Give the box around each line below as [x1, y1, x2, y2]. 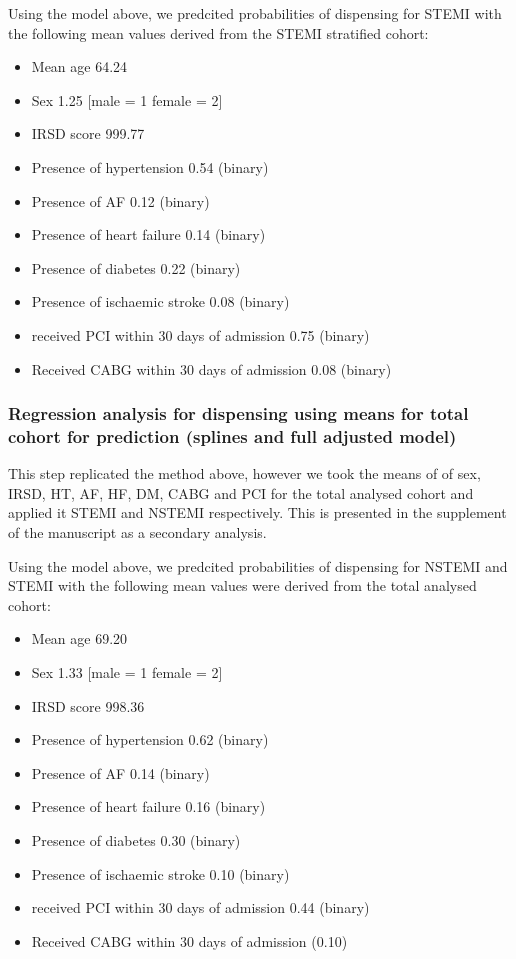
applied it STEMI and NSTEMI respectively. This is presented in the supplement [8, 502, 507, 523]
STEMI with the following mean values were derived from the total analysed [8, 575, 477, 596]
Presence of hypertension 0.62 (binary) [31, 729, 269, 750]
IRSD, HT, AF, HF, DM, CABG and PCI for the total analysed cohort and [8, 482, 474, 503]
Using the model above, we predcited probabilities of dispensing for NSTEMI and [8, 555, 508, 576]
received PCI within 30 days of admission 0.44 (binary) [31, 897, 370, 918]
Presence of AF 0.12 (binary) [31, 190, 210, 211]
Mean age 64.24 [31, 56, 128, 77]
